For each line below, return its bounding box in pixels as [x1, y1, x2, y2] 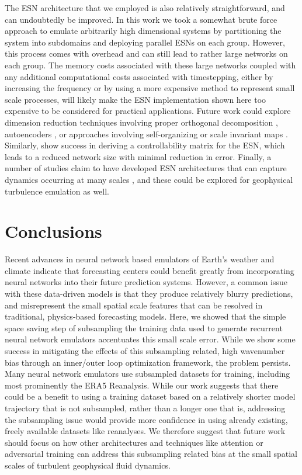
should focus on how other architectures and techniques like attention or [5, 436, 263, 448]
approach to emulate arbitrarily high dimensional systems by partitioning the [5, 25, 282, 37]
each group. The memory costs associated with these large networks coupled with [5, 58, 296, 71]
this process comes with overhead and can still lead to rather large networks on [5, 47, 288, 60]
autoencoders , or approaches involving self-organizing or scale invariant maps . [5, 127, 288, 140]
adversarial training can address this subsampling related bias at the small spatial [5, 448, 298, 460]
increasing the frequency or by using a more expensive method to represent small [5, 82, 295, 94]
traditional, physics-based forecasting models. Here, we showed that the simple [5, 310, 286, 323]
